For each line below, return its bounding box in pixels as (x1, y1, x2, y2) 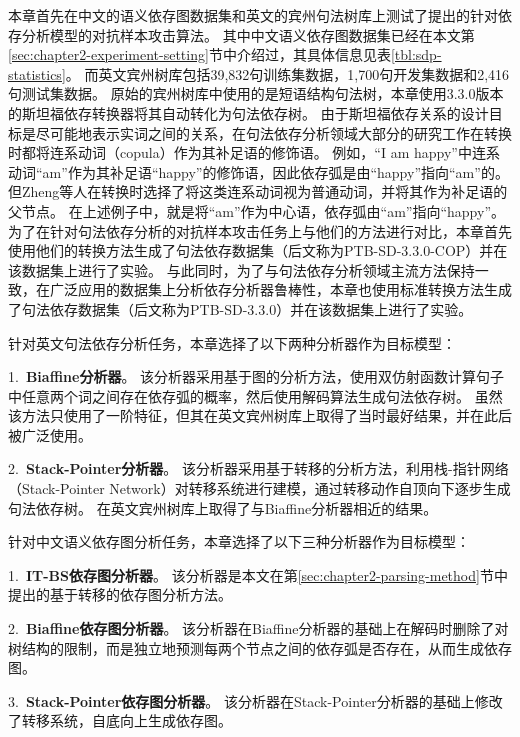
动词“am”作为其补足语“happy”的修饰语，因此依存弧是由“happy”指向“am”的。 (8, 161, 509, 182)
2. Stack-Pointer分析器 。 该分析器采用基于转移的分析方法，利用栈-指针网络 (8, 458, 509, 479)
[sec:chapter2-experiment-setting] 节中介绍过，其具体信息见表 (8, 44, 391, 65)
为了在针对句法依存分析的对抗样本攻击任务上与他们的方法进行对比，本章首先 (8, 220, 512, 241)
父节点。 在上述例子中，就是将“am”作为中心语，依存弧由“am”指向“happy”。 (8, 200, 505, 221)
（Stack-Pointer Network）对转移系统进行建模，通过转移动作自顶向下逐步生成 (8, 478, 511, 499)
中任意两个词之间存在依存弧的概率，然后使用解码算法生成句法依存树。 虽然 (8, 385, 503, 406)
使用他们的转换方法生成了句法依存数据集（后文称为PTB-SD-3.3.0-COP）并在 (8, 240, 508, 261)
